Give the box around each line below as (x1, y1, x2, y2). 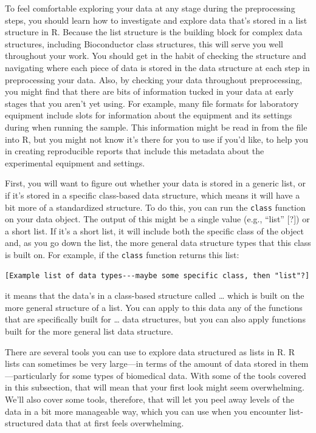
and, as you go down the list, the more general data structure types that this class (5, 236, 311, 249)
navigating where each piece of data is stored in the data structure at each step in (5, 61, 310, 73)
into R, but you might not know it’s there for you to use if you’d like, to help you (5, 132, 309, 145)
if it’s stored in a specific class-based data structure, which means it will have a (5, 188, 300, 201)
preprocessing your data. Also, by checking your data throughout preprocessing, (5, 73, 303, 86)
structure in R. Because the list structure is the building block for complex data (5, 26, 303, 38)
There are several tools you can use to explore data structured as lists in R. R (5, 345, 295, 358)
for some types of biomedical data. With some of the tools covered (59, 369, 306, 381)
